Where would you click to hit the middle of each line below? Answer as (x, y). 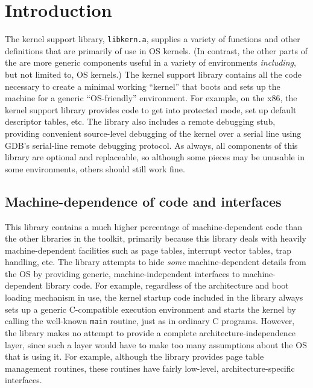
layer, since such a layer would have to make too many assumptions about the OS (156, 344)
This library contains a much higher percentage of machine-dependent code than (154, 226)
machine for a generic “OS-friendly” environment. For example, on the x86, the (151, 98)
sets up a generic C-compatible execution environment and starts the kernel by (150, 309)
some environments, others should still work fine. (95, 168)
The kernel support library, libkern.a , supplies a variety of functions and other (153, 39)
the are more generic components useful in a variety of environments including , (150, 62)
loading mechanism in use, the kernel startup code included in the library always (154, 297)
